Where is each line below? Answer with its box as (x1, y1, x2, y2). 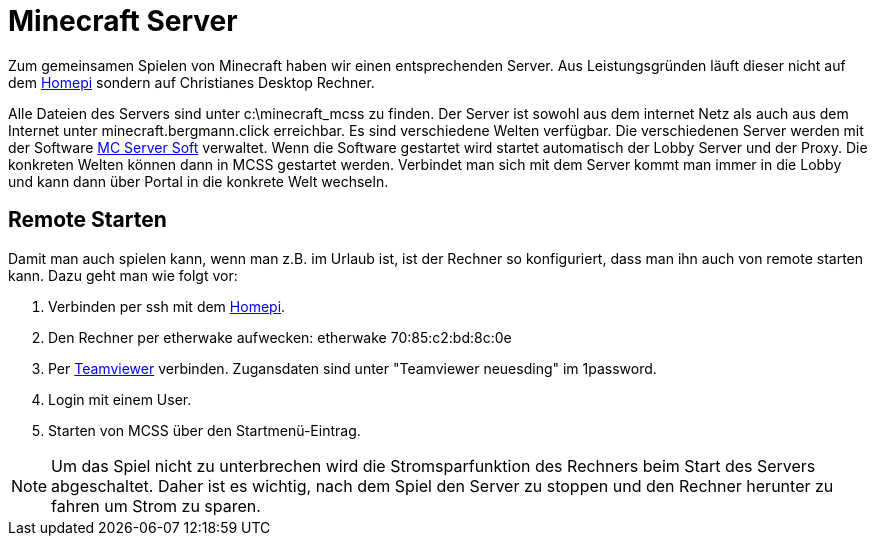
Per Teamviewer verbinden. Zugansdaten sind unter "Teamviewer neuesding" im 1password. (48, 359, 657, 377)
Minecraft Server (8, 4, 238, 38)
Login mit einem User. (48, 390, 192, 408)
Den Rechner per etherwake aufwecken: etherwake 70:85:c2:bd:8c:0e (48, 328, 512, 346)
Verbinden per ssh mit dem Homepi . (48, 297, 286, 315)
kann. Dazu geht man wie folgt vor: (8, 266, 238, 284)
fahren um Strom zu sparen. (51, 495, 261, 516)
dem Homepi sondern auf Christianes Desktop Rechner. (8, 73, 375, 91)
